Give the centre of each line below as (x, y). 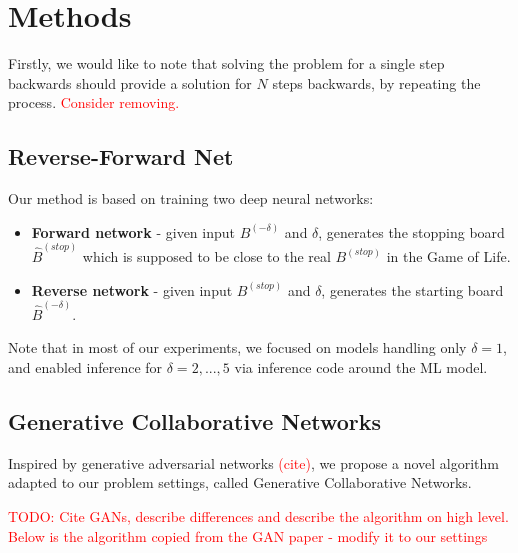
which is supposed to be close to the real (206, 255)
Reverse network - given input (132, 289)
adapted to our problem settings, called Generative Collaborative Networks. (240, 482)
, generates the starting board (412, 289)
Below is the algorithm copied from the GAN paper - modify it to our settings (248, 535)
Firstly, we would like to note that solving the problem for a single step (226, 63)
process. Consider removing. (94, 102)
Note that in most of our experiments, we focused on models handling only (237, 347)
